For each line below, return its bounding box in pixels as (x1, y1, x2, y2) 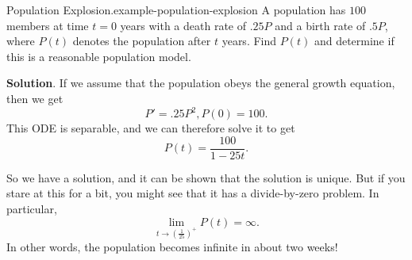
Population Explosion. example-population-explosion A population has (6, 2, 346, 17)
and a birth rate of (275, 17, 366, 33)
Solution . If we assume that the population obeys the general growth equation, (6, 75, 395, 91)
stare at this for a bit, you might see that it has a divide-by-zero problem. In (6, 185, 379, 201)
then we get (6, 90, 64, 106)
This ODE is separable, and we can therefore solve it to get (6, 120, 295, 136)
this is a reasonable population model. (6, 48, 191, 64)
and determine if (314, 32, 395, 49)
